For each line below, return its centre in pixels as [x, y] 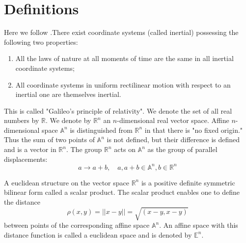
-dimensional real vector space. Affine [173, 120]
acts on [125, 149]
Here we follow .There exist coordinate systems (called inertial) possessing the [121, 32]
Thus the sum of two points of [49, 139]
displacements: [26, 159]
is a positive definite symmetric [188, 182]
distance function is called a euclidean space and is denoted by [98, 234]
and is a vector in [30, 149]
